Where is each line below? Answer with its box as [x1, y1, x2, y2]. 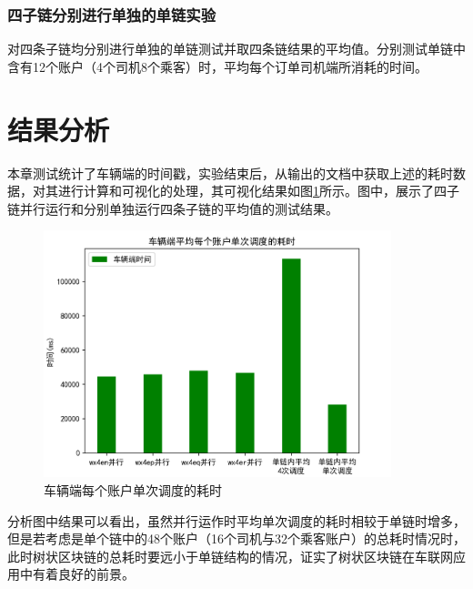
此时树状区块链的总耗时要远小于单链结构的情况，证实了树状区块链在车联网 [7, 546, 453, 565]
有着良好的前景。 [32, 564, 135, 584]
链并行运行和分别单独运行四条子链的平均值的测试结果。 [7, 198, 338, 218]
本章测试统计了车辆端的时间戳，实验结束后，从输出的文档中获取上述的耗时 [7, 163, 453, 182]
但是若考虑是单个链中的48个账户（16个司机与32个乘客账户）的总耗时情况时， [7, 529, 466, 548]
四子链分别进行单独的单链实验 [7, 3, 216, 25]
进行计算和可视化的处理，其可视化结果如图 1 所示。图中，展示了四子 [57, 181, 459, 200]
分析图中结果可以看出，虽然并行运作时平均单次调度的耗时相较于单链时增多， [7, 511, 466, 530]
